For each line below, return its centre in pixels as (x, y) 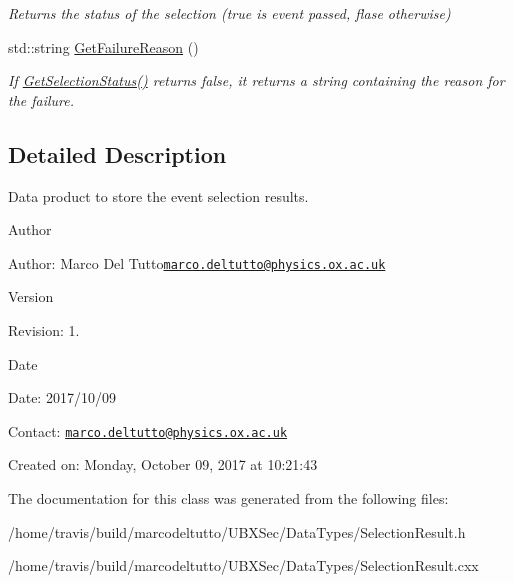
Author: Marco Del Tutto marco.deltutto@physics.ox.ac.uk (197, 262)
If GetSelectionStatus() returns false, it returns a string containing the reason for (256, 80)
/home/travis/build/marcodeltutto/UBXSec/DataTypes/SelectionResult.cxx (243, 565)
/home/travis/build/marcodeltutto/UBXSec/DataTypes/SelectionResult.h (237, 531)
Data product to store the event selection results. (158, 195)
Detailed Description (117, 153)
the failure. (41, 99)
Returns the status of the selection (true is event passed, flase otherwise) (229, 13)
